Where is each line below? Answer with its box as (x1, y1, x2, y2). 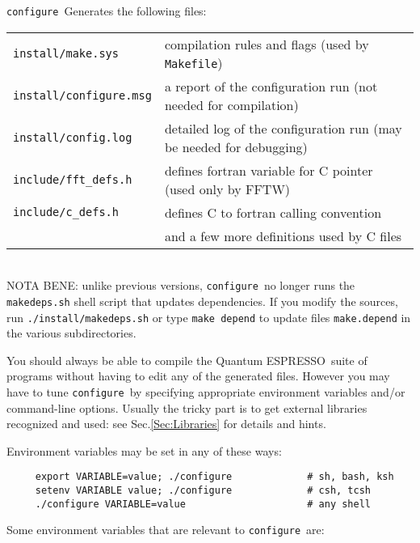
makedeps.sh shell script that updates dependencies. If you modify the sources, (6, 292, 398, 309)
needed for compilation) (164, 95, 299, 114)
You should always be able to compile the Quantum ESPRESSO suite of (6, 351, 367, 368)
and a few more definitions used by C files (164, 226, 402, 245)
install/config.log (13, 130, 132, 144)
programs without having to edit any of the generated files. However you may (6, 367, 390, 384)
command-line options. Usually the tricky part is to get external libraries (6, 399, 367, 416)
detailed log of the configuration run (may (164, 118, 402, 138)
